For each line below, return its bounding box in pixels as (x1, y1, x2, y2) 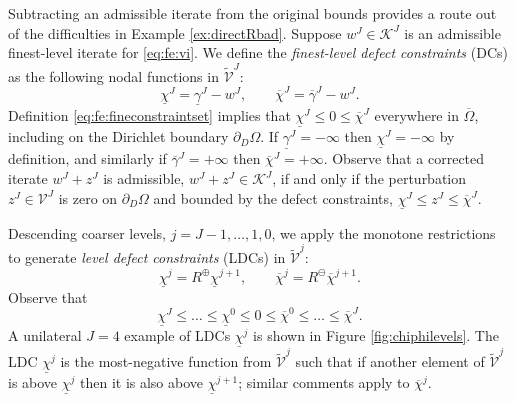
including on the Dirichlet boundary (8, 126, 229, 147)
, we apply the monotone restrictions (271, 222, 496, 243)
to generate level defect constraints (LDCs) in (8, 247, 286, 268)
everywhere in (374, 105, 459, 126)
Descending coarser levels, (8, 222, 166, 243)
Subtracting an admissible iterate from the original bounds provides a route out (8, 3, 497, 23)
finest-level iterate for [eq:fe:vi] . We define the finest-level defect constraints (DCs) (8, 42, 508, 63)
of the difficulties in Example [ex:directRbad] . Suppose (8, 22, 342, 43)
